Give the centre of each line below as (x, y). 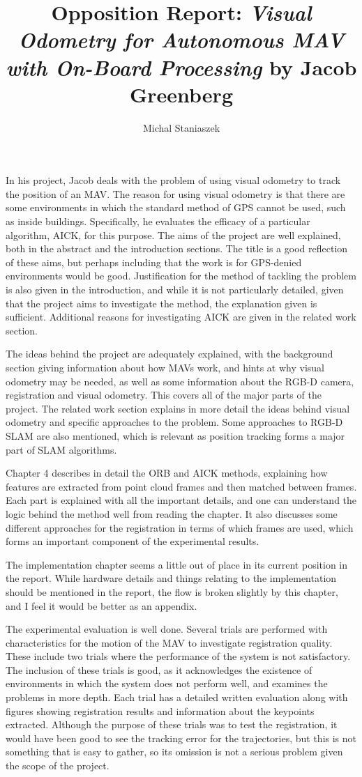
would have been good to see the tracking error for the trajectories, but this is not (181, 738)
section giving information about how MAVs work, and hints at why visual (165, 367)
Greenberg (181, 94)
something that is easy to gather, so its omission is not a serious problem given (174, 752)
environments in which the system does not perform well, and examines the (167, 683)
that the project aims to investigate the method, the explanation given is (161, 303)
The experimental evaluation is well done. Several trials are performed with (167, 629)
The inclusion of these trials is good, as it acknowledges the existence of (159, 669)
